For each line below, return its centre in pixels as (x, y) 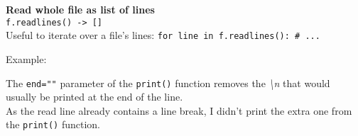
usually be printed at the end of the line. (94, 97)
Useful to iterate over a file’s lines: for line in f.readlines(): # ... (163, 35)
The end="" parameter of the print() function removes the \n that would (168, 83)
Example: (26, 58)
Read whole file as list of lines (80, 9)
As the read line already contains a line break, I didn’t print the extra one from (179, 110)
